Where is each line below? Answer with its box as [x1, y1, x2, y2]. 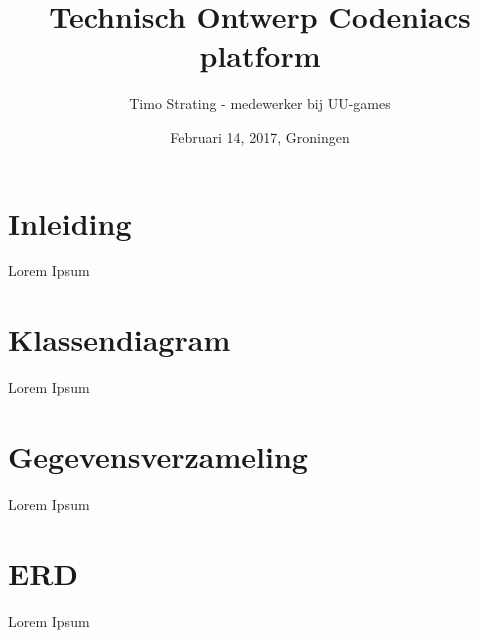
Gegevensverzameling [8, 435, 308, 476]
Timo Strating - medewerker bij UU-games [129, 93, 391, 114]
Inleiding [8, 202, 132, 243]
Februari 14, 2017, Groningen [170, 126, 350, 147]
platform [199, 35, 321, 76]
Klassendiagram [8, 319, 231, 360]
